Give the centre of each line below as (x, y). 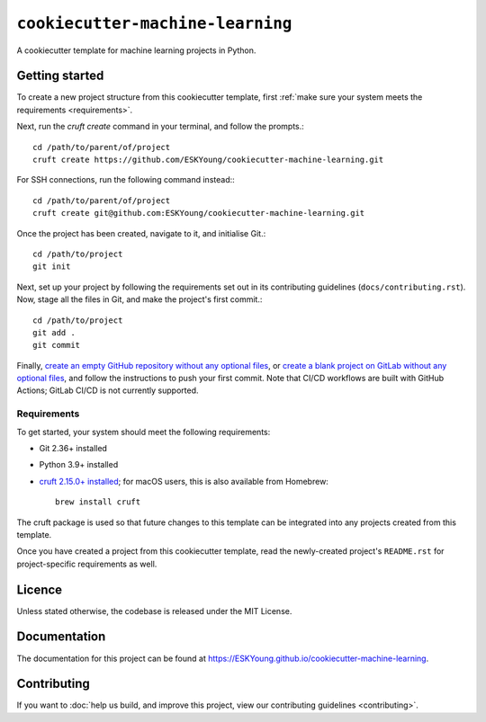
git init (52, 267)
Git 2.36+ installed (73, 449)
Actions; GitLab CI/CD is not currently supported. (108, 390)
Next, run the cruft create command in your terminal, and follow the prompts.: (161, 127)
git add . (54, 332)
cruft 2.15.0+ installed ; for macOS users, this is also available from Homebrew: (184, 481)
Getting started (60, 76)
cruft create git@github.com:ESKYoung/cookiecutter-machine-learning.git (199, 213)
